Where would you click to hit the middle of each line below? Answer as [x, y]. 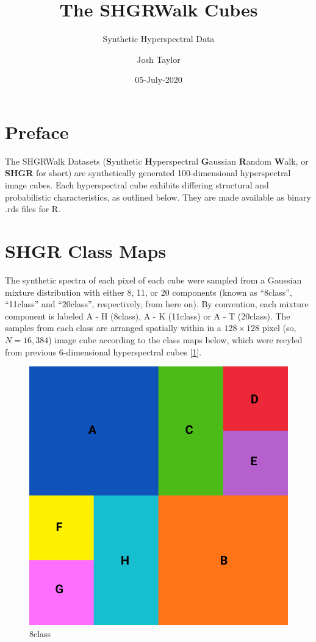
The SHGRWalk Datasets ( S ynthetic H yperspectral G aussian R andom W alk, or [157, 161]
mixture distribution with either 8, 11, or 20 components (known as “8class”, [149, 292]
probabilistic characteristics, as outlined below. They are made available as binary [158, 197]
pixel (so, [279, 328]
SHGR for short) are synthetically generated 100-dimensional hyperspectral [148, 173]
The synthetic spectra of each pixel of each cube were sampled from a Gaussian [153, 280]
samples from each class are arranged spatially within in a [113, 328]
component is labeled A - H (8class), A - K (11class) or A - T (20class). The [148, 316]
